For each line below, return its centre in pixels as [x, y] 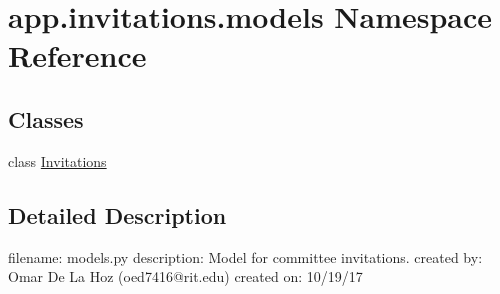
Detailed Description [117, 214]
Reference [77, 55]
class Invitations [57, 160]
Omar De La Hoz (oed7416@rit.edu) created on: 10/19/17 [185, 276]
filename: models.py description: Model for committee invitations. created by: [245, 256]
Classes [46, 118]
